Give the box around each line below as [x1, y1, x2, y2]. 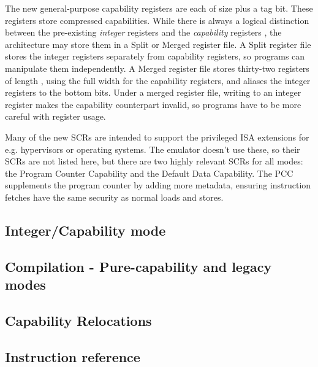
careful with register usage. [5, 110, 106, 123]
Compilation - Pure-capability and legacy [5, 257, 272, 276]
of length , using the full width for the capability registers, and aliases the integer [5, 74, 311, 87]
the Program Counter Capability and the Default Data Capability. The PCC [5, 166, 293, 179]
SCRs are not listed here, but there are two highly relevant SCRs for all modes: [5, 155, 303, 168]
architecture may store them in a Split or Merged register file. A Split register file [5, 37, 311, 50]
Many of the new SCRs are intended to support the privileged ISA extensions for [5, 130, 309, 143]
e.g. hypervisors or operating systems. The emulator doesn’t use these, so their [5, 142, 300, 155]
